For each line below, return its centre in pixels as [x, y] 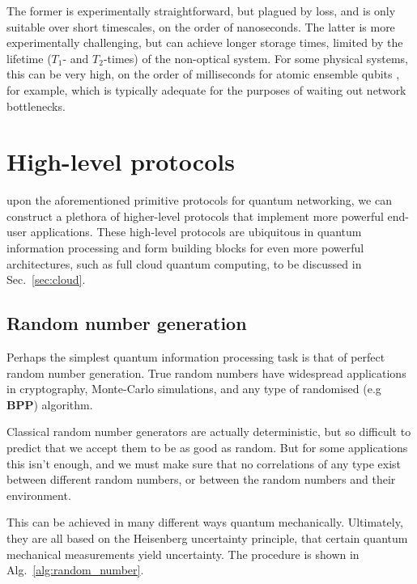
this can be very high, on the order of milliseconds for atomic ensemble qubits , [203, 74]
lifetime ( [29, 58]
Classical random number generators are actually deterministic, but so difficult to [209, 432]
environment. [39, 495]
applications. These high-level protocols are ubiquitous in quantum [196, 232]
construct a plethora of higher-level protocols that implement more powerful [195, 216]
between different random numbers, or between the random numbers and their [201, 479]
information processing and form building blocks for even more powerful [185, 248]
